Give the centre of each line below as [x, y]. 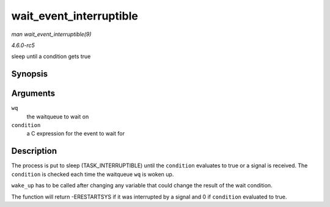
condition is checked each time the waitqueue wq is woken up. [93, 174]
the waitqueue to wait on [58, 117]
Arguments [33, 94]
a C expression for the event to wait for [76, 134]
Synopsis [30, 74]
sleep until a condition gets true [51, 56]
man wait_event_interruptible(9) [51, 34]
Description [34, 151]
